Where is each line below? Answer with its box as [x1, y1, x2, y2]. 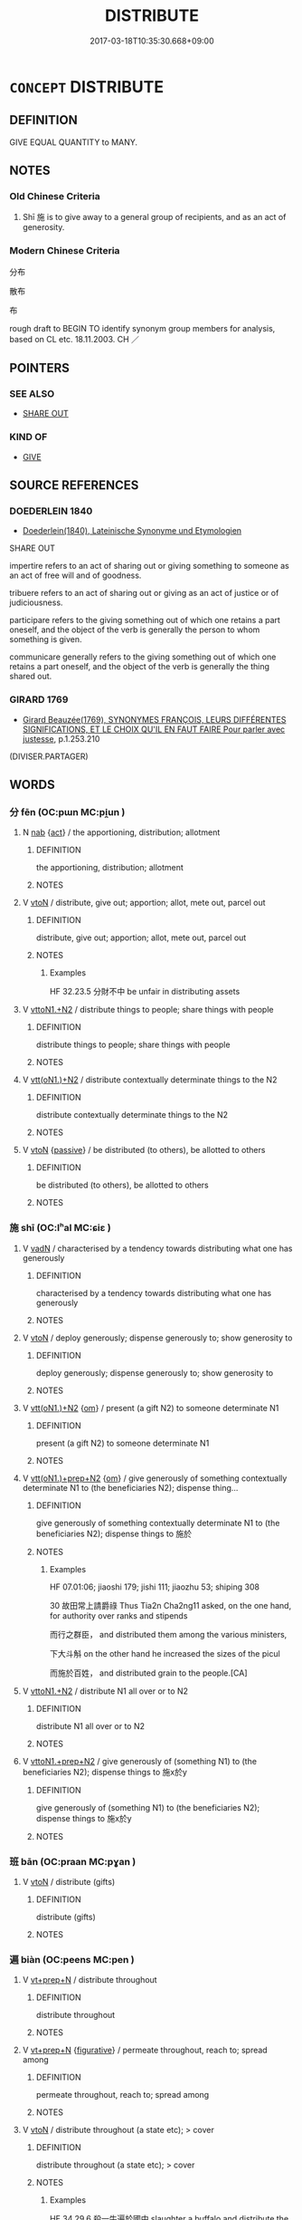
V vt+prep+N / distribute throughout [22, 1975, 157, 1985]
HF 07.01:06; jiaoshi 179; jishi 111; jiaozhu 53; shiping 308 [49, 1581, 260, 1592]
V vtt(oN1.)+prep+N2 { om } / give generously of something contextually [22, 1473, 288, 1484]
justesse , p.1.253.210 [22, 733, 100, 744]
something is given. [9, 634, 83, 645]
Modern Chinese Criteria [9, 245, 120, 257]
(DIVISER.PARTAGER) [9, 751, 89, 762]
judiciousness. [9, 597, 63, 608]
